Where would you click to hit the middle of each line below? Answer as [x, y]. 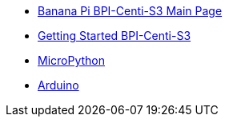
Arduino [58, 85]
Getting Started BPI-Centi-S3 [114, 36]
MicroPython [72, 60]
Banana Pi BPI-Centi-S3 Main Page [130, 11]
